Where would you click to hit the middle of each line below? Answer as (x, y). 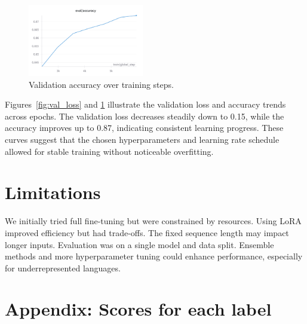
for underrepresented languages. (63, 268)
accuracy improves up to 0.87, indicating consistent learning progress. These (144, 128)
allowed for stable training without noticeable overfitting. (109, 151)
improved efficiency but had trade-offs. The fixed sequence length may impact (147, 232)
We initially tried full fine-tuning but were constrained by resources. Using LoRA (153, 221)
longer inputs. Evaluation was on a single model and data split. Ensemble (139, 244)
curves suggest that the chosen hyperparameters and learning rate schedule (142, 140)
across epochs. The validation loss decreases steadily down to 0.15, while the (145, 116)
